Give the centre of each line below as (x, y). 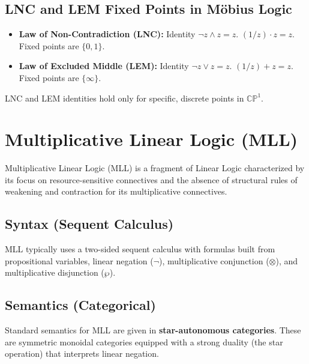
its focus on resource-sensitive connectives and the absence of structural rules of (151, 179)
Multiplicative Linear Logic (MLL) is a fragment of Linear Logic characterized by (155, 168)
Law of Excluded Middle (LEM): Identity (104, 66)
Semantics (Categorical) (80, 305)
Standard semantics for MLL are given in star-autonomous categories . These (153, 330)
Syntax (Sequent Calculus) (89, 224)
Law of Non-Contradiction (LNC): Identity (107, 34)
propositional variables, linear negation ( (79, 260)
